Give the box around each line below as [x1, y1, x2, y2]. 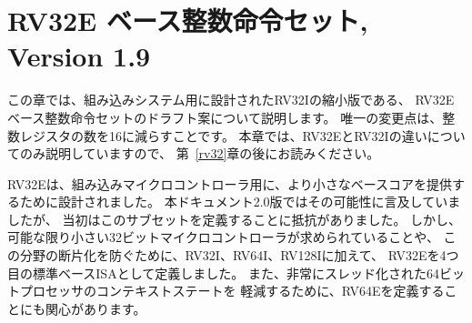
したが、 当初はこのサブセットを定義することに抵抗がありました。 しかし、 [7, 209, 462, 228]
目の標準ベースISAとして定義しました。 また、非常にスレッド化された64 [7, 263, 439, 282]
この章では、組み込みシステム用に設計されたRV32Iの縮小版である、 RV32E [7, 90, 455, 109]
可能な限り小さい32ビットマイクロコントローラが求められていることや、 [7, 227, 439, 247]
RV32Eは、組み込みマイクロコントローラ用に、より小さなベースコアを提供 [7, 174, 453, 193]
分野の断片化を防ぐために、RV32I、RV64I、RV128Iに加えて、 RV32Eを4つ [19, 246, 459, 265]
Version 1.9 [7, 37, 151, 75]
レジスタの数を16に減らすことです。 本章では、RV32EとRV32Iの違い [19, 126, 427, 145]
